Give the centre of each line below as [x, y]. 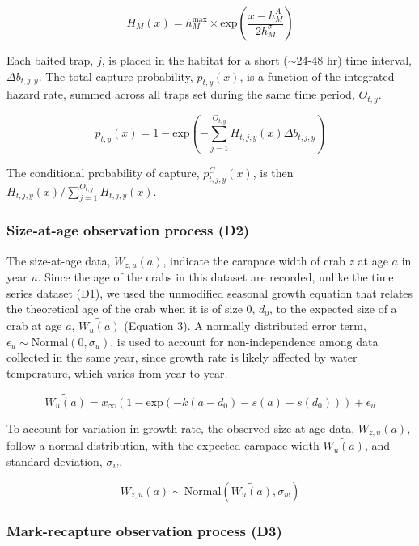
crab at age [34, 326]
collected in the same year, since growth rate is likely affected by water [182, 357]
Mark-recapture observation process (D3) [144, 530]
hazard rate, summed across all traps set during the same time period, [181, 94]
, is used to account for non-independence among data [244, 341]
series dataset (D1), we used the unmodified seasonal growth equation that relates [210, 292]
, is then [273, 172]
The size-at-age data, [59, 260]
